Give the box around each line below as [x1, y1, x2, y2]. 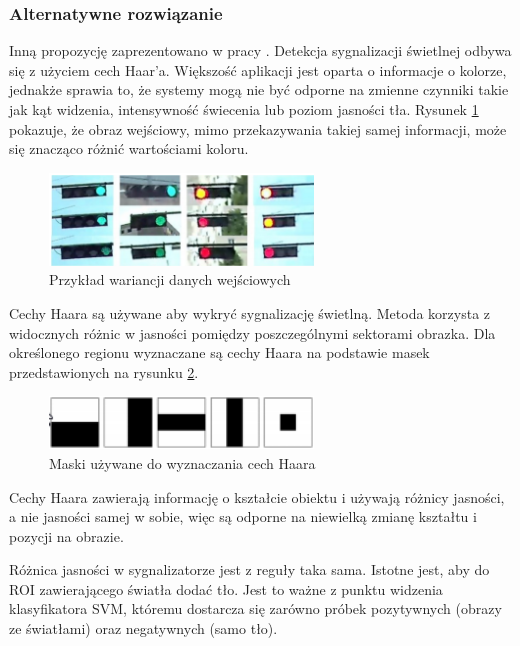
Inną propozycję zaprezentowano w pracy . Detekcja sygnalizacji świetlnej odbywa [9, 40, 512, 61]
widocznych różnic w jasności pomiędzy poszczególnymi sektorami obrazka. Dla [9, 322, 496, 343]
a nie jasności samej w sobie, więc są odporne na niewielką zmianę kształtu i [9, 506, 477, 527]
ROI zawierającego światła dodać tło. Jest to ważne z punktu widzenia [9, 578, 443, 599]
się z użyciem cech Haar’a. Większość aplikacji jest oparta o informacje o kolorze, [9, 59, 507, 80]
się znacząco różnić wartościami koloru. [9, 138, 249, 159]
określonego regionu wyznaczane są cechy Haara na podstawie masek [9, 342, 430, 363]
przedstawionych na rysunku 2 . [9, 361, 199, 382]
